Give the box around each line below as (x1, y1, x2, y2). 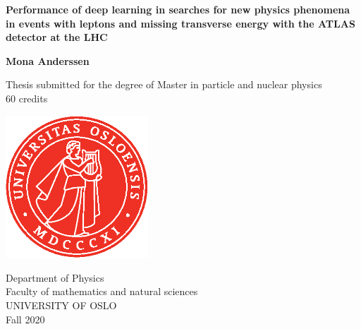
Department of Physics (6, 270, 104, 285)
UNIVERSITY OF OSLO (6, 297, 117, 312)
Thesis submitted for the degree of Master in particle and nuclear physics (6, 77, 322, 92)
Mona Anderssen (6, 53, 90, 68)
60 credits (6, 90, 48, 105)
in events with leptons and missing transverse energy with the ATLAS (6, 16, 355, 30)
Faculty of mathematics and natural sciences (6, 284, 198, 299)
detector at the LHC (6, 30, 108, 44)
